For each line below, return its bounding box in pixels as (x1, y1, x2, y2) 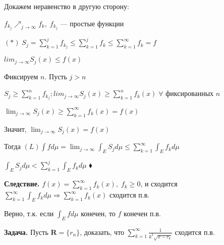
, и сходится (140, 178, 178, 189)
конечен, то (81, 208, 116, 218)
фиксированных (165, 88, 214, 99)
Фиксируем (4, 71, 38, 81)
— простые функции (60, 18, 124, 28)
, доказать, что (80, 226, 125, 237)
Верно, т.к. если (4, 208, 54, 218)
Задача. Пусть (4, 226, 48, 237)
